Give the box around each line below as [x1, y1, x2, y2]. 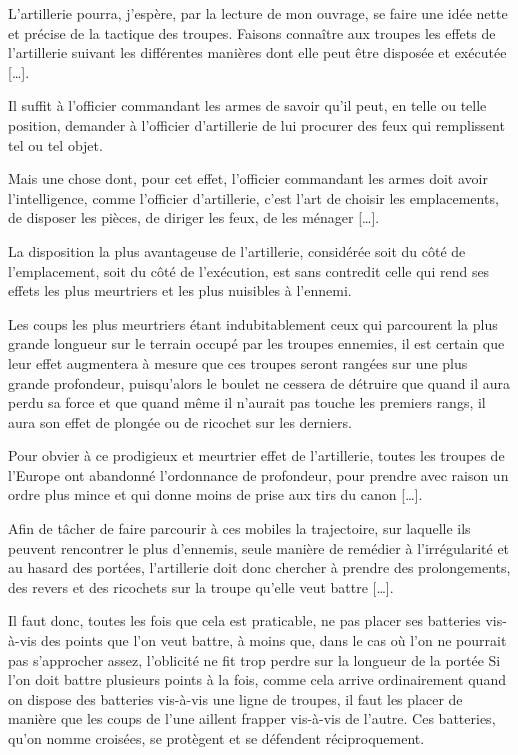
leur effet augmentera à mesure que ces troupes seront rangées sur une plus [8, 352, 468, 373]
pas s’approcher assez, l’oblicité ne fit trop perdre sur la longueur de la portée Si [8, 649, 501, 670]
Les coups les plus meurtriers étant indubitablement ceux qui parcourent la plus [8, 313, 498, 334]
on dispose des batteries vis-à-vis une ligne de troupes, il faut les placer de [8, 688, 463, 709]
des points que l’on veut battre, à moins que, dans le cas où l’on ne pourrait [41, 630, 507, 651]
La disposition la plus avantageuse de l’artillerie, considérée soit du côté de [8, 240, 466, 261]
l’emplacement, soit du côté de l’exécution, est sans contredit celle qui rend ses [8, 260, 490, 281]
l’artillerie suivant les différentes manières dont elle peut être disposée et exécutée [8, 42, 507, 63]
